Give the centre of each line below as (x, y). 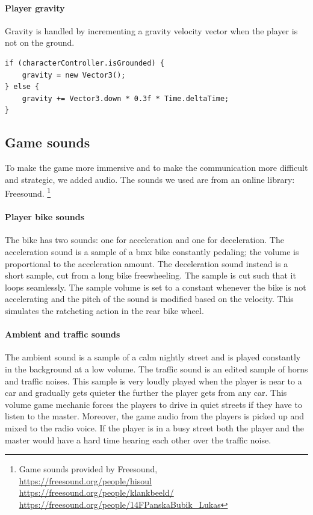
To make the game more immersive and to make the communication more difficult (156, 168)
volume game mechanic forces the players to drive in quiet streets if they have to (153, 404)
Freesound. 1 (28, 192)
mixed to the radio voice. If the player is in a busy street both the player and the (154, 427)
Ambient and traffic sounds (63, 334)
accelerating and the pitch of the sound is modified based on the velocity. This (149, 299)
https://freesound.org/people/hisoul (85, 480)
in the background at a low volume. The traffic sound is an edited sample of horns (156, 369)
